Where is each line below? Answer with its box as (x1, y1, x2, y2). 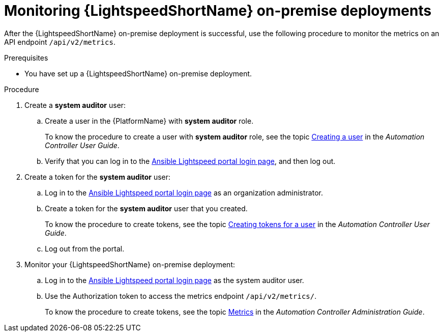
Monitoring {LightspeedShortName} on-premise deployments (4, 2, 432, 19)
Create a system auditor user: (24, 100, 126, 109)
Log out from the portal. (45, 244, 125, 253)
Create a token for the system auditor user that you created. (45, 204, 248, 213)
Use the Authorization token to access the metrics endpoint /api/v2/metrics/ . (45, 291, 317, 300)
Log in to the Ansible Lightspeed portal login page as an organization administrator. (45, 188, 323, 197)
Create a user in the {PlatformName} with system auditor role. (45, 116, 254, 125)
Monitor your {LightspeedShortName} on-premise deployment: (24, 260, 235, 269)
